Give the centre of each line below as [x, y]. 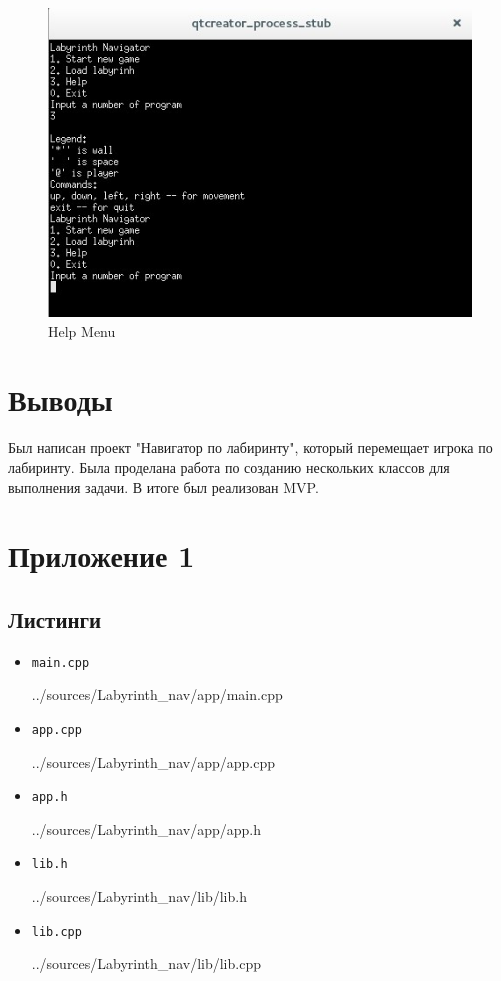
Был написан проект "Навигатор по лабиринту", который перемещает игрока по [250, 447]
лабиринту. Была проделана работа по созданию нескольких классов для [229, 466]
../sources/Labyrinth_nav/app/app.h [146, 828]
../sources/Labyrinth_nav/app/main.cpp [157, 694]
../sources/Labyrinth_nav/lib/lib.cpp [146, 963]
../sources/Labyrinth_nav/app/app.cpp [153, 761]
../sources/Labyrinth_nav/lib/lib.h [139, 896]
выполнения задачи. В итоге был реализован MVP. [163, 486]
